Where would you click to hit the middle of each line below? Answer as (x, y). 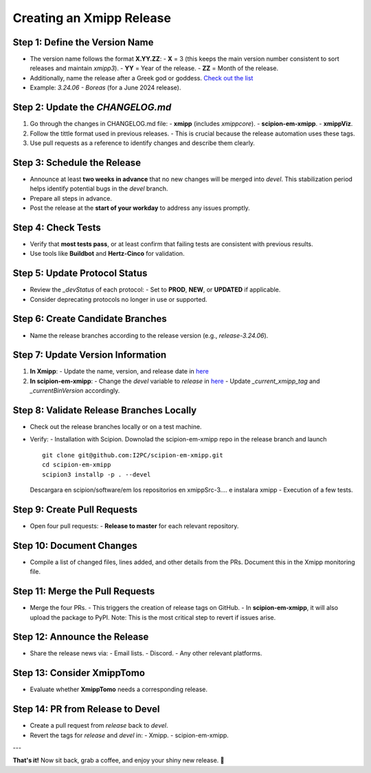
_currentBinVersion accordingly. (75, 391)
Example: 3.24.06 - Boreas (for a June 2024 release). (105, 88)
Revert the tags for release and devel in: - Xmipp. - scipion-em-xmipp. (130, 735)
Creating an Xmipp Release (92, 18)
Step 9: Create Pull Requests (75, 509)
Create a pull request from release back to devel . (99, 726)
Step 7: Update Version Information (90, 355)
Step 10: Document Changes (75, 546)
